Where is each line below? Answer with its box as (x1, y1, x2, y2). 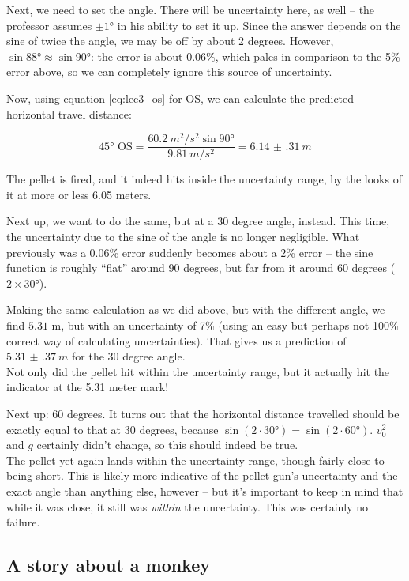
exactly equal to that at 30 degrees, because (6, 421, 219, 437)
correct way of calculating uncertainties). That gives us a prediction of (6, 332, 347, 349)
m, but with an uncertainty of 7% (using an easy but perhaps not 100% (51, 317, 399, 334)
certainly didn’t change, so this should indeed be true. (36, 436, 298, 453)
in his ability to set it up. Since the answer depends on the (117, 17, 401, 33)
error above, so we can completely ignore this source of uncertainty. (6, 63, 332, 80)
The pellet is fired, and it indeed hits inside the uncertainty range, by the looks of (6, 171, 402, 187)
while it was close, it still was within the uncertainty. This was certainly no (6, 498, 369, 515)
